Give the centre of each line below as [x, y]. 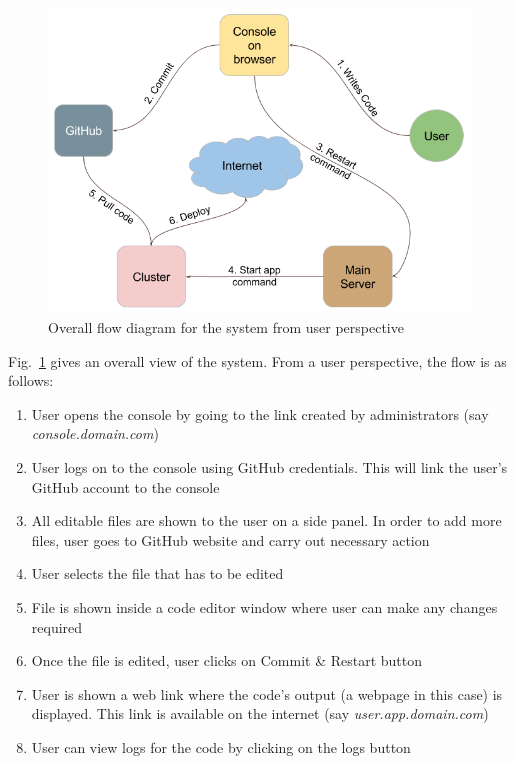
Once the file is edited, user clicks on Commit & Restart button [227, 660]
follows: [31, 380]
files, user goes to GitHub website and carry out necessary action [230, 539]
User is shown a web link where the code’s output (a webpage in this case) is [267, 693]
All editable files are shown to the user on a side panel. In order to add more [266, 520]
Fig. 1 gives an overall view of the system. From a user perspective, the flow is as [257, 360]
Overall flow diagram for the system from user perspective [226, 326]
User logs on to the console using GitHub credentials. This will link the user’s [269, 466]
